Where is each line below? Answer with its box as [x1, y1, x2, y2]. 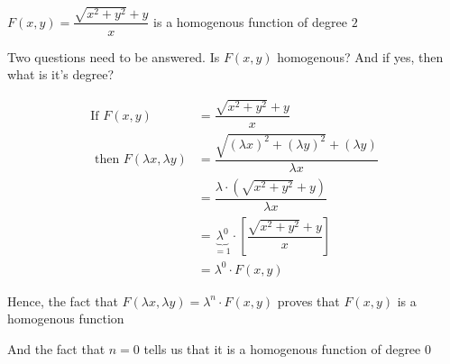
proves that [277, 291, 340, 310]
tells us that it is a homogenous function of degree [143, 339, 421, 358]
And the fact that [7, 339, 106, 358]
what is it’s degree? [7, 65, 115, 84]
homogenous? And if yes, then [277, 47, 444, 66]
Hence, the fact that [7, 291, 118, 310]
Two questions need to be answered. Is [7, 47, 220, 66]
